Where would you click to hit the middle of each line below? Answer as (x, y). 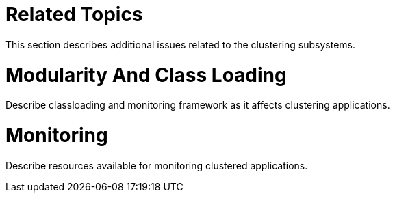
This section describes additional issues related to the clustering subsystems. (181, 44)
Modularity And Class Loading (146, 75)
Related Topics (74, 14)
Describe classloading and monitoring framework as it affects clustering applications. (198, 105)
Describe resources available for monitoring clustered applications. (157, 165)
